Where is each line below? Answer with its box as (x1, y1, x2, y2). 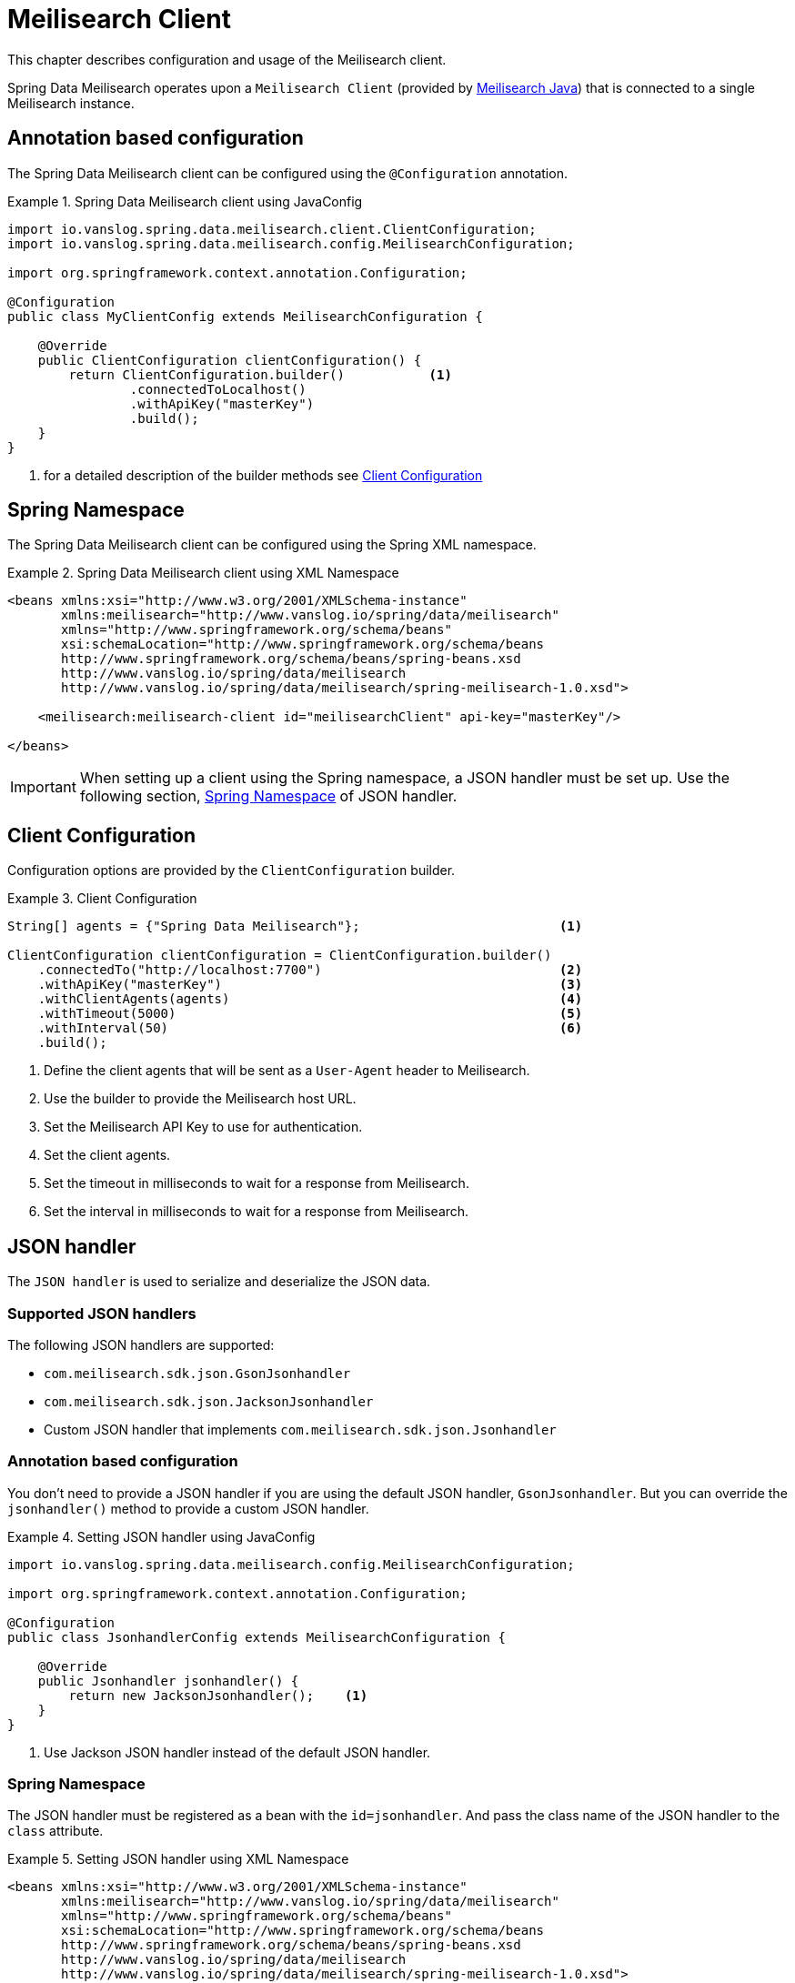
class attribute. (7, 1823, 104, 1839)
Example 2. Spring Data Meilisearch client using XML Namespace (7, 565, 399, 581)
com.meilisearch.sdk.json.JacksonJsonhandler (44, 1394, 374, 1409)
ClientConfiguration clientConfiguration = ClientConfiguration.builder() (7, 948, 552, 963)
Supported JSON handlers (7, 1304, 196, 1323)
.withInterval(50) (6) (37, 1021, 583, 1036)
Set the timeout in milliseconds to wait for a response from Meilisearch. (44, 1175, 469, 1192)
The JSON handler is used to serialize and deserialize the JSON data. (7, 1273, 431, 1290)
